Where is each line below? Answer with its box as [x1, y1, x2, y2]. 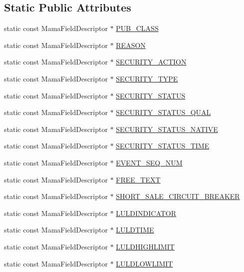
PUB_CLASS [116, 23, 159, 33]
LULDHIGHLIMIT [116, 241, 175, 251]
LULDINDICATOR [116, 207, 177, 218]
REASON [116, 39, 146, 50]
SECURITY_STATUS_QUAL [116, 107, 211, 117]
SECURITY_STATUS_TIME [116, 140, 210, 151]
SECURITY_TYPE [116, 73, 178, 83]
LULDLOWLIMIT [116, 258, 173, 268]
